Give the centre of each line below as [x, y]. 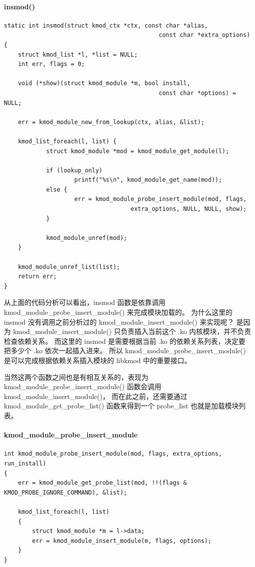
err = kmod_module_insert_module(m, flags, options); [122, 541]
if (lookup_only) [74, 170]
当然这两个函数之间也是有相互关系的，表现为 [76, 377]
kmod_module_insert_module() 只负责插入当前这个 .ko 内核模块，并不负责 [132, 331]
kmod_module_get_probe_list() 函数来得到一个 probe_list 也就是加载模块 [121, 406]
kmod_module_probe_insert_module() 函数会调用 [83, 386]
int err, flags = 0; [51, 64]
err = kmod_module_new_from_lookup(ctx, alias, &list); [111, 122]
